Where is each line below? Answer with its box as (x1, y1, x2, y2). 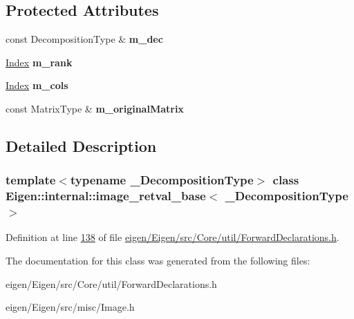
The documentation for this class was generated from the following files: (6, 253, 310, 268)
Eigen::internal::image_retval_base (6, 187, 206, 204)
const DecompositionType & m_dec (6, 32, 163, 46)
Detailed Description (6, 135, 157, 156)
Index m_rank (6, 55, 73, 69)
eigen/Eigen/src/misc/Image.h (6, 300, 135, 314)
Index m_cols (6, 78, 68, 93)
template (6, 171, 56, 188)
